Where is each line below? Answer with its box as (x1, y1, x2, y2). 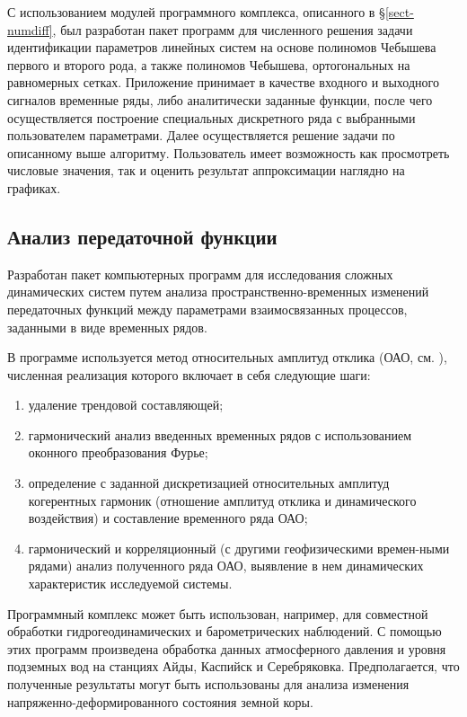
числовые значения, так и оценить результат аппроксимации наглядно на (7, 161, 405, 180)
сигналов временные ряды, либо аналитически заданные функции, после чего (7, 90, 433, 109)
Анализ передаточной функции (7, 222, 278, 250)
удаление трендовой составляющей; (28, 395, 224, 414)
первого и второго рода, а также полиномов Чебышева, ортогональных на (7, 55, 410, 74)
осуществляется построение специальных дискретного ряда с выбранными (7, 108, 416, 127)
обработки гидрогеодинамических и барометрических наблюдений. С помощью (7, 622, 442, 641)
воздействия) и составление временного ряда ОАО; (28, 509, 308, 527)
